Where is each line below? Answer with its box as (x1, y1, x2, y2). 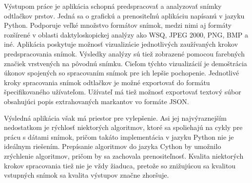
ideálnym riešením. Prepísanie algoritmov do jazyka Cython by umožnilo (4, 141, 221, 151)
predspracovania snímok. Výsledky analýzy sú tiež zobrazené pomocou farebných (4, 48, 245, 58)
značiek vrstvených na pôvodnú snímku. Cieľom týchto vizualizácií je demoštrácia (4, 58, 247, 68)
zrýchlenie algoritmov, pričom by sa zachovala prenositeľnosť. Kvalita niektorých (4, 150, 244, 161)
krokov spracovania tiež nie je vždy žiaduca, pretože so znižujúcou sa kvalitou (4, 160, 236, 170)
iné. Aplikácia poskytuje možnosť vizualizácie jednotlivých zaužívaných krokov (4, 39, 238, 49)
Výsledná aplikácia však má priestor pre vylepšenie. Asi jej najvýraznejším (4, 112, 227, 123)
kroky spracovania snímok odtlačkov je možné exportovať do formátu (4, 77, 210, 87)
